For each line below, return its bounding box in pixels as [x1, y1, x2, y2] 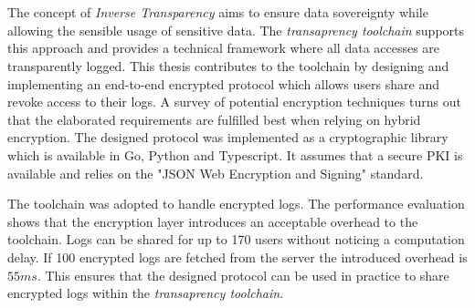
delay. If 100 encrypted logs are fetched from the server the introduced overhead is [7, 247, 468, 266]
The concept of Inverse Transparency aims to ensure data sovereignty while [7, 3, 428, 22]
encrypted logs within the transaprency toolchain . [7, 283, 284, 303]
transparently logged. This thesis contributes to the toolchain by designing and [7, 56, 449, 75]
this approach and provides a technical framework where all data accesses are [7, 38, 440, 57]
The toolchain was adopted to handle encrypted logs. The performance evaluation [7, 194, 465, 213]
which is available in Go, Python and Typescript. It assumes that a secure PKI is [7, 145, 463, 164]
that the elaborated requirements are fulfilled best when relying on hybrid [7, 109, 421, 128]
